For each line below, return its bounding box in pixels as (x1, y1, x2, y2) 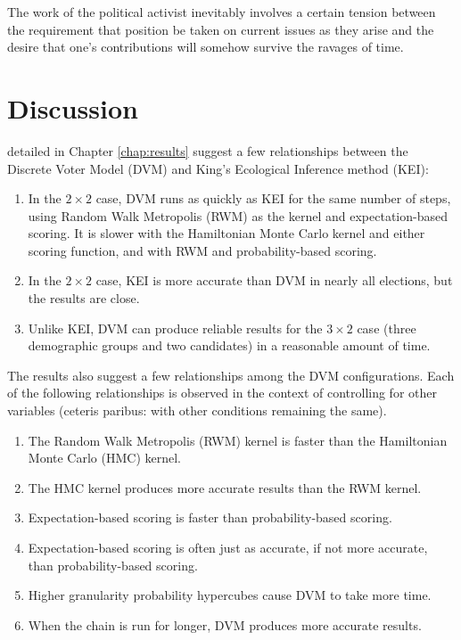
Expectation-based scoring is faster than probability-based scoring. (28, 508, 392, 527)
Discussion (7, 89, 138, 126)
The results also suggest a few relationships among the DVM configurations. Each (7, 365, 455, 384)
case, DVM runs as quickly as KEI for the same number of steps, (95, 189, 451, 208)
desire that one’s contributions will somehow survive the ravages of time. (7, 37, 404, 56)
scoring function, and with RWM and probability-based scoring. (28, 241, 377, 259)
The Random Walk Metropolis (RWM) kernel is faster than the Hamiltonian (28, 431, 448, 449)
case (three (357, 318, 416, 337)
